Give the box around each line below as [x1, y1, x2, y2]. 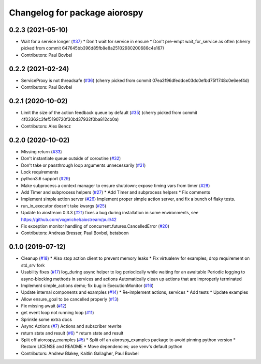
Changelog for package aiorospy [9, 7, 144, 18]
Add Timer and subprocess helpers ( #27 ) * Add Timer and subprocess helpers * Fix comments [21, 190, 210, 195]
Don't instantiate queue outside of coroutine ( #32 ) [21, 156, 121, 161]
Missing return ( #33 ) [21, 148, 62, 155]
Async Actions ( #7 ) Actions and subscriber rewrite [21, 323, 122, 329]
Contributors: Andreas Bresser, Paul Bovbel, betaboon [21, 230, 129, 236]
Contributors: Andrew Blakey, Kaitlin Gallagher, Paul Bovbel [21, 350, 139, 356]
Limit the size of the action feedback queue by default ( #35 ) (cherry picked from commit [21, 110, 198, 116]
